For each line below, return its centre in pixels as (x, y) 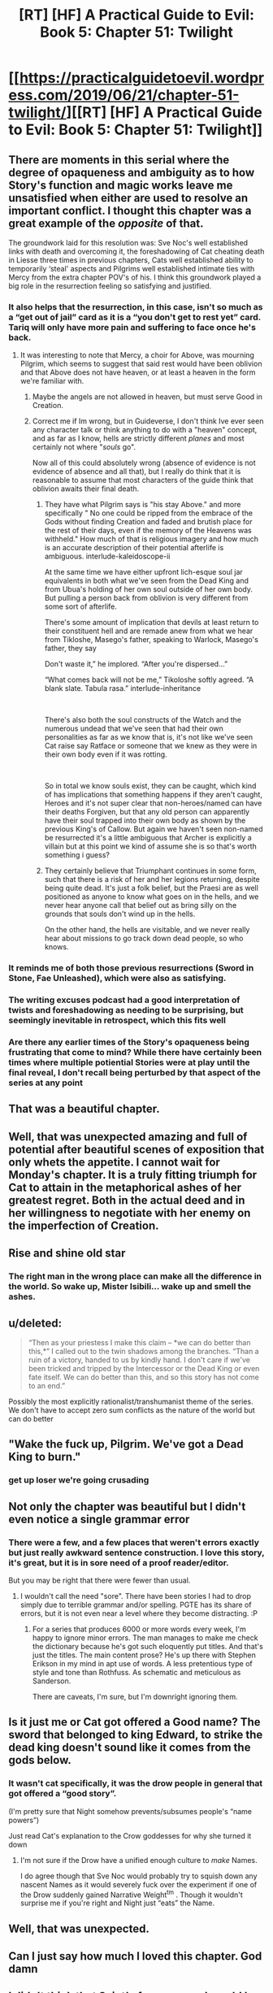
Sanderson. (52, 1681)
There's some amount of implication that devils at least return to (152, 623)
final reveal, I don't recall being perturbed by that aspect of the (135, 1073)
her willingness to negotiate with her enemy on (130, 1213)
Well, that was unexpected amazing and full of (128, 1137)
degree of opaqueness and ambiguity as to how (132, 172)
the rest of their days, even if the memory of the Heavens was (148, 531)
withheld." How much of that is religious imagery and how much (151, 539)
